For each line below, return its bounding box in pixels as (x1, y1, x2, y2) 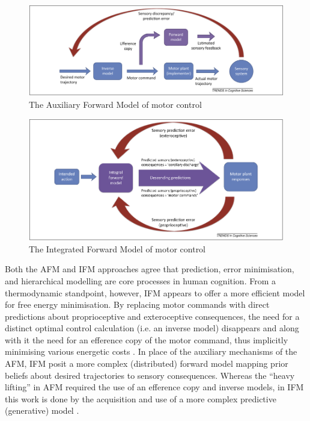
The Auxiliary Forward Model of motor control (29, 98, 202, 110)
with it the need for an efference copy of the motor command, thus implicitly (5, 333, 288, 346)
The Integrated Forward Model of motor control (29, 242, 206, 255)
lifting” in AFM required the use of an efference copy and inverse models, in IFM (5, 381, 304, 393)
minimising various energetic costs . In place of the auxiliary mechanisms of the (5, 345, 297, 358)
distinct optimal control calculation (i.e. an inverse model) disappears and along (5, 322, 299, 334)
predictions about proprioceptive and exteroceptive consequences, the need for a (5, 310, 300, 322)
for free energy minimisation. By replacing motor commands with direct (5, 298, 270, 311)
